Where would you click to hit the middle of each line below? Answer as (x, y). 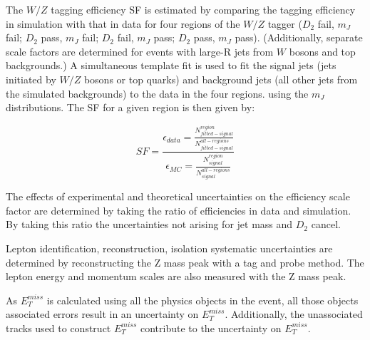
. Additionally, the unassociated (294, 314)
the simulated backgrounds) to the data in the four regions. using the (157, 93)
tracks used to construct (58, 328)
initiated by (31, 79)
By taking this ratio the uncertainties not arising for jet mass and (149, 224)
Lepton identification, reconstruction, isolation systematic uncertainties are (169, 248)
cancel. (326, 224)
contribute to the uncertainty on (211, 328)
